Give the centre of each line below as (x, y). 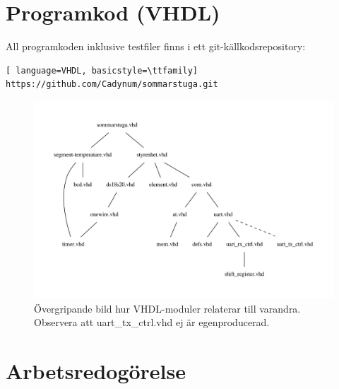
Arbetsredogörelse (96, 370)
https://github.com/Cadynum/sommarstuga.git (112, 85)
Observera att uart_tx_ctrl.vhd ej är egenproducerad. (152, 322)
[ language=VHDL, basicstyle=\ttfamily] (102, 70)
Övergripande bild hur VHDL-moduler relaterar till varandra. (167, 308)
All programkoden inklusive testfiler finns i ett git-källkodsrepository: (156, 46)
